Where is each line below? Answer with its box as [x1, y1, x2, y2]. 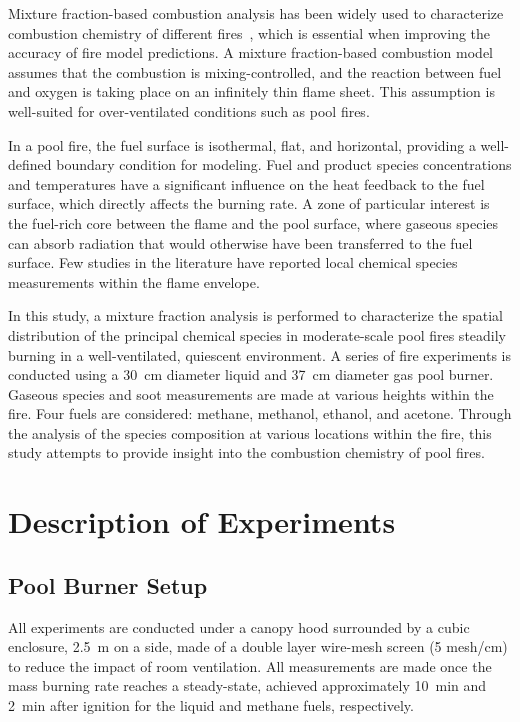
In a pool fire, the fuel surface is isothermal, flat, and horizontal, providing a [8, 134, 476, 155]
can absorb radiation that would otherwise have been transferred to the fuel [8, 232, 473, 253]
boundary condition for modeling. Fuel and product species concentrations [56, 154, 512, 175]
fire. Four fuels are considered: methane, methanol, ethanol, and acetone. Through [8, 403, 512, 424]
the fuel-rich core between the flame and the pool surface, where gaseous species [8, 212, 499, 233]
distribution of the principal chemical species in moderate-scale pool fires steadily [8, 324, 507, 345]
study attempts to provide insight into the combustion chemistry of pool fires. [8, 442, 485, 463]
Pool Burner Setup [8, 569, 208, 600]
